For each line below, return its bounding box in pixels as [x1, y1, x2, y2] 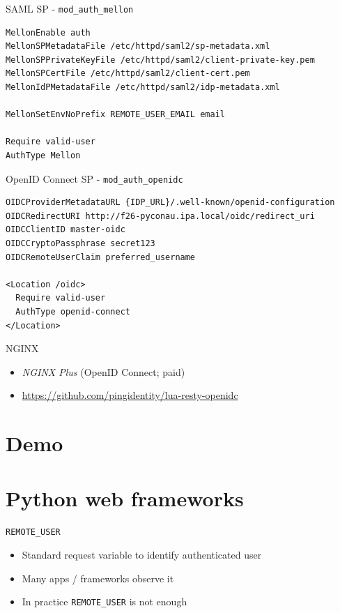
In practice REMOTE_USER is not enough [22, 594, 187, 609]
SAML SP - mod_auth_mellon [6, 1, 134, 15]
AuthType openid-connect [15, 307, 130, 317]
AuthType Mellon [6, 151, 81, 160]
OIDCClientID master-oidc [6, 225, 125, 235]
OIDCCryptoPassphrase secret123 [6, 239, 155, 249]
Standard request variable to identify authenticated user [22, 547, 262, 562]
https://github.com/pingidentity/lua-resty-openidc [22, 388, 238, 402]
